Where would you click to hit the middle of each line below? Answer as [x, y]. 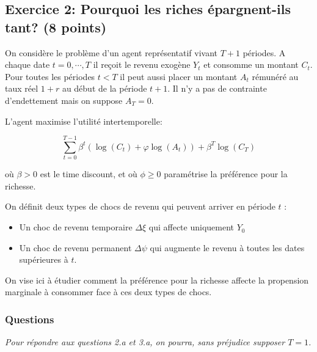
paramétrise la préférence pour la [226, 174]
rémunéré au [275, 76]
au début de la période [104, 88]
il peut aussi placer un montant [179, 76]
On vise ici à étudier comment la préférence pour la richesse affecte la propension [157, 280]
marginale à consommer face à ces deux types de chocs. [108, 292]
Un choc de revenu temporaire [76, 227]
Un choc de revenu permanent [75, 247]
